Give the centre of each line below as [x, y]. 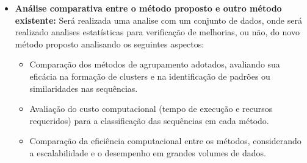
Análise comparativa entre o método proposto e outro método [148, 8]
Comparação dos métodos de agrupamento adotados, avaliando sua [155, 64]
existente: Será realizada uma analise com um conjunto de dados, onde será [158, 20]
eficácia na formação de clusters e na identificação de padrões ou [150, 76]
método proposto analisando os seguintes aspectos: [110, 43]
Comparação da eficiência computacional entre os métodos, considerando [165, 141]
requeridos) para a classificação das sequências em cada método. [149, 120]
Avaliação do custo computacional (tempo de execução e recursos [151, 109]
